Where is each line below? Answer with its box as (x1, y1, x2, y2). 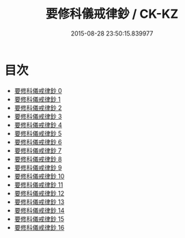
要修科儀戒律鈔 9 (14, 163, 62, 172)
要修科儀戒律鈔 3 (14, 112, 62, 120)
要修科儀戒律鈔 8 (14, 155, 62, 163)
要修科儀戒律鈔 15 (14, 215, 64, 223)
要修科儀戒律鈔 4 (14, 120, 62, 129)
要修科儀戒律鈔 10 (14, 172, 65, 180)
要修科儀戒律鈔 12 (14, 189, 64, 197)
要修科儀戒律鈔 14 (14, 206, 65, 214)
